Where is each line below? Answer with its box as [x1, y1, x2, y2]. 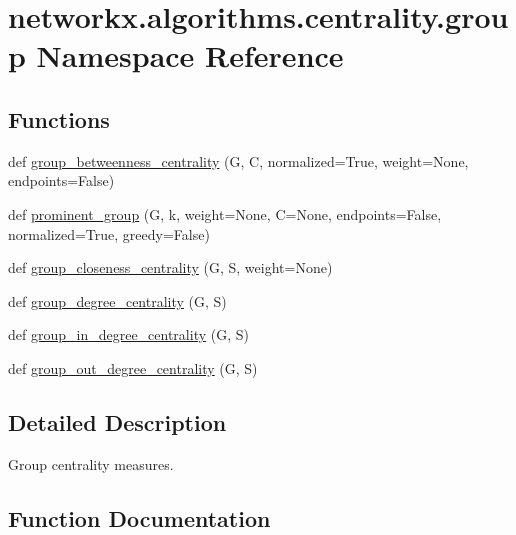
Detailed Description [8, 406, 227, 437]
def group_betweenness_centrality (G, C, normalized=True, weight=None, [8, 150, 469, 171]
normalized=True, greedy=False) [8, 223, 210, 244]
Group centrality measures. [8, 453, 174, 474]
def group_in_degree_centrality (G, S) [8, 324, 249, 345]
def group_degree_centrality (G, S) [8, 290, 227, 311]
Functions [8, 103, 110, 134]
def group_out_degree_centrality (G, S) [8, 357, 258, 378]
